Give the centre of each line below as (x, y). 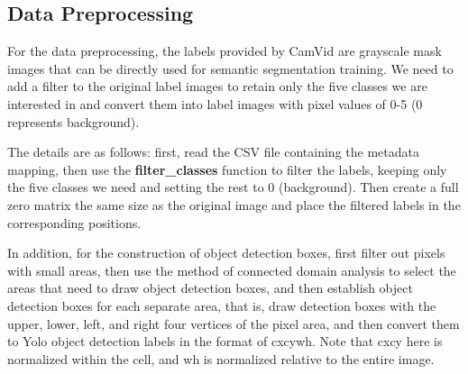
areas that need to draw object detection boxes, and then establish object (210, 288)
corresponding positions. (74, 222)
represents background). (73, 121)
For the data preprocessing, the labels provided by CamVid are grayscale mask (225, 51)
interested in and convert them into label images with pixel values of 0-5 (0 (215, 103)
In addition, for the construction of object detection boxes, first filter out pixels (226, 253)
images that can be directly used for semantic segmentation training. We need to (230, 68)
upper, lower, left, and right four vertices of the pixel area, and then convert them (234, 323)
